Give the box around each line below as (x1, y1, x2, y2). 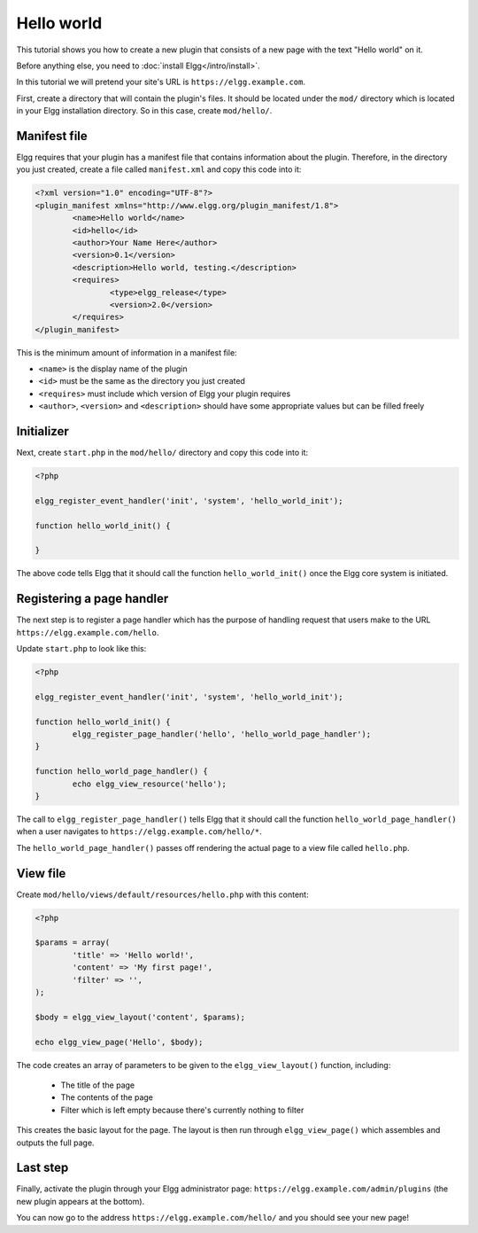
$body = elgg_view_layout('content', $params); (35, 1011, 245, 1022)
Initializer (16, 424, 70, 439)
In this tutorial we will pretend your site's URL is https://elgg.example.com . (16, 76, 305, 88)
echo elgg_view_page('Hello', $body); (35, 1037, 204, 1047)
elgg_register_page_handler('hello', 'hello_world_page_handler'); (72, 730, 372, 739)
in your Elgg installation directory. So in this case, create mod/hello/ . (16, 105, 273, 116)
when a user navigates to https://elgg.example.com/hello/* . (16, 826, 263, 837)
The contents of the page (60, 1092, 154, 1103)
